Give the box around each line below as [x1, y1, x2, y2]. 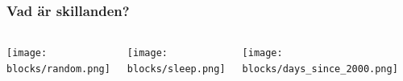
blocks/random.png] [6, 63, 110, 75]
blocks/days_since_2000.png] [242, 63, 398, 75]
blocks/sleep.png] [127, 63, 226, 75]
